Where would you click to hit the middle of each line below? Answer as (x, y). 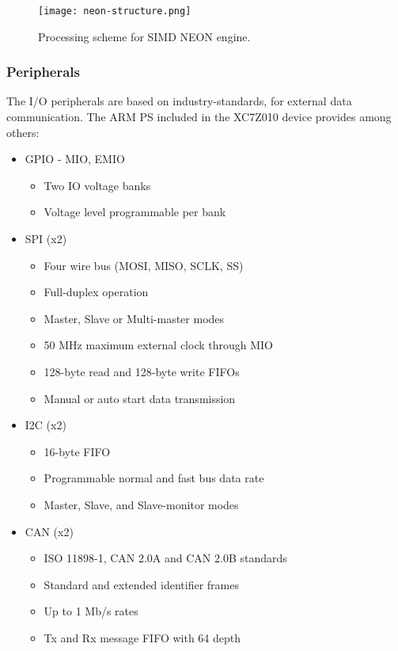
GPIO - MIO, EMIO (75, 159)
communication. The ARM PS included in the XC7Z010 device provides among (199, 117)
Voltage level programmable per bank (135, 212)
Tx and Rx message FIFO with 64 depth (142, 637)
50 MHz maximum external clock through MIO (159, 345)
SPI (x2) (46, 239)
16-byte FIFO (77, 451)
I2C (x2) (45, 425)
